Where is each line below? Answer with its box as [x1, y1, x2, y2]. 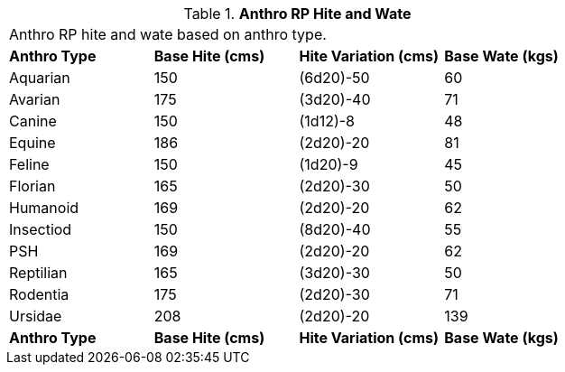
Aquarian [9, 69, 70, 87]
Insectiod [9, 220, 72, 238]
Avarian [9, 90, 60, 108]
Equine [9, 134, 56, 152]
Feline [9, 155, 50, 173]
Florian [9, 177, 56, 195]
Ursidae [9, 307, 62, 325]
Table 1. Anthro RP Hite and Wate [183, 5, 412, 23]
